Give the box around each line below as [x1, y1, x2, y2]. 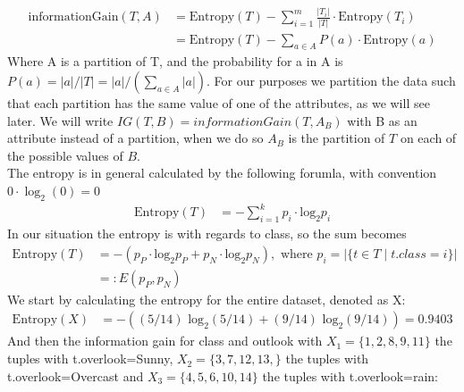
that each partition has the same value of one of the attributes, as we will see [7, 94, 430, 113]
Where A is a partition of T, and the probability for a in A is [7, 52, 343, 71]
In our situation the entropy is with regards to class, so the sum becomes [7, 224, 407, 243]
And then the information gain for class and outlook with [7, 331, 323, 350]
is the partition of [288, 129, 385, 147]
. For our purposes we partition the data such [207, 71, 456, 90]
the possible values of [7, 146, 123, 164]
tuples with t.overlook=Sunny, [7, 349, 173, 368]
